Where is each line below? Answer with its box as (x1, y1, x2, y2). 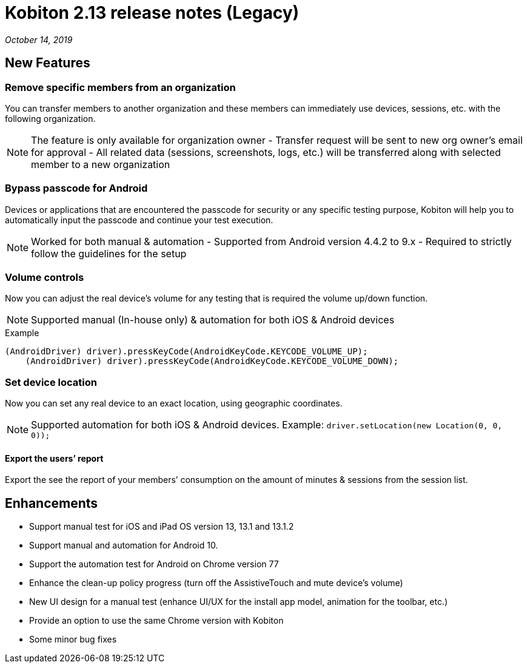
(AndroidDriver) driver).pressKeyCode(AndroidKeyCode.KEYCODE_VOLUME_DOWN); (25, 356, 399, 366)
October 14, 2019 (5, 34, 73, 45)
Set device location (5, 376, 97, 388)
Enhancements (5, 495, 98, 511)
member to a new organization (31, 158, 170, 170)
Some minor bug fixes (29, 634, 117, 645)
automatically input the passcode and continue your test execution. (5, 214, 274, 225)
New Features (5, 55, 90, 71)
